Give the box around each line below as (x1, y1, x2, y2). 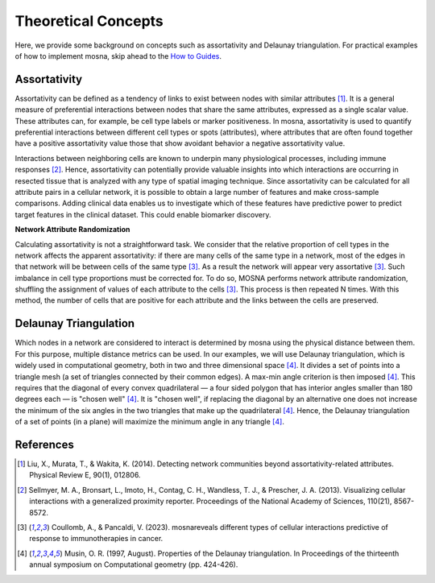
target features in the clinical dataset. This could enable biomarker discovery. (14, 209, 271, 219)
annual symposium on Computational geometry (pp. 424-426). (29, 560, 238, 569)
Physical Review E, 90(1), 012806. (29, 470, 141, 480)
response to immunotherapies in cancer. (29, 534, 164, 544)
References (14, 437, 74, 451)
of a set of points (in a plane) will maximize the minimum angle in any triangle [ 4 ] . (14, 417, 285, 427)
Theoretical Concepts (14, 12, 164, 30)
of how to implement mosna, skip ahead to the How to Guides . (14, 51, 222, 60)
